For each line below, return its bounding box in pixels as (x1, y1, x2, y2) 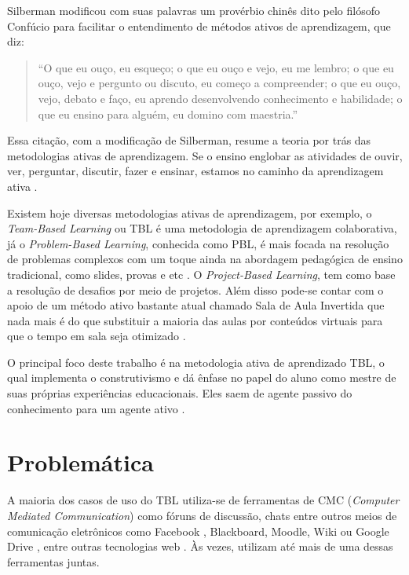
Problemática (7, 446, 154, 478)
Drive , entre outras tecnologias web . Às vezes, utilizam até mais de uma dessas (7, 538, 393, 555)
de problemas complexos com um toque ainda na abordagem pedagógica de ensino (7, 251, 403, 267)
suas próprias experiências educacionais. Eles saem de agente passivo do (7, 385, 352, 401)
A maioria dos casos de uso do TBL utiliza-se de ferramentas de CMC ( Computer (7, 492, 400, 508)
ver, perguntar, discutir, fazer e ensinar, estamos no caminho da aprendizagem (7, 163, 384, 179)
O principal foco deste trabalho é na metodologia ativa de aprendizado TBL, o (7, 353, 385, 370)
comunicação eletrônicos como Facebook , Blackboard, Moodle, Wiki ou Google (7, 522, 389, 539)
